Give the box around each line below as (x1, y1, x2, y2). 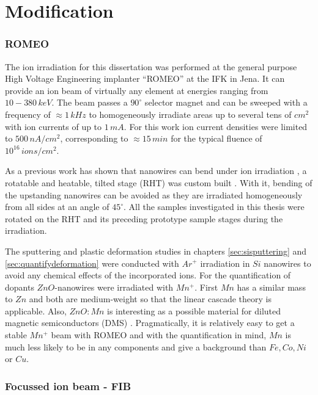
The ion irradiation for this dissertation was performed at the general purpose (5, 60, 297, 73)
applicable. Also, (5, 304, 67, 317)
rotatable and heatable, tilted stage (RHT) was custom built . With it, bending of (5, 176, 312, 189)
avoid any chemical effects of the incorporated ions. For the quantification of (5, 269, 291, 281)
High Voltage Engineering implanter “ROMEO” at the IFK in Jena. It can (5, 72, 285, 85)
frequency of (5, 107, 51, 120)
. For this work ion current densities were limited (124, 120, 308, 132)
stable (5, 328, 27, 341)
